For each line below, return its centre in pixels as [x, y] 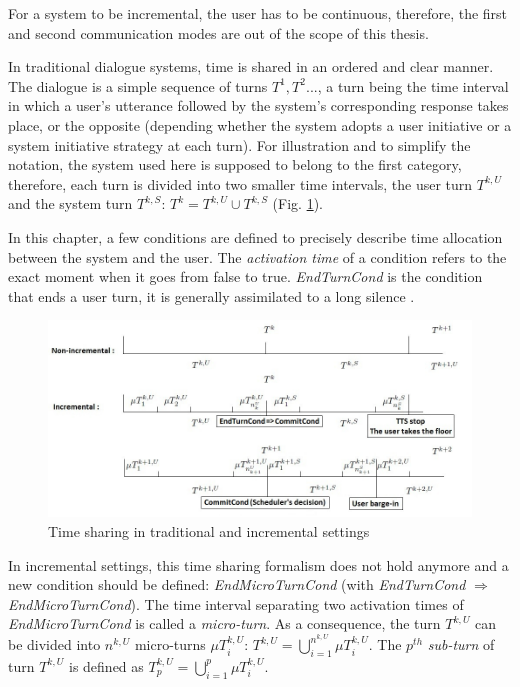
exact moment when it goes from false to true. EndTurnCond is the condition [245, 276]
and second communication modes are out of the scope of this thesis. [218, 32]
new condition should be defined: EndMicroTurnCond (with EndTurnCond [237, 584]
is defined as [106, 665]
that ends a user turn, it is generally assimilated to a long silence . [211, 295]
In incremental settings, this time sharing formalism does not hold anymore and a [258, 564]
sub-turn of [461, 644]
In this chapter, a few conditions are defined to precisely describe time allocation [255, 236]
